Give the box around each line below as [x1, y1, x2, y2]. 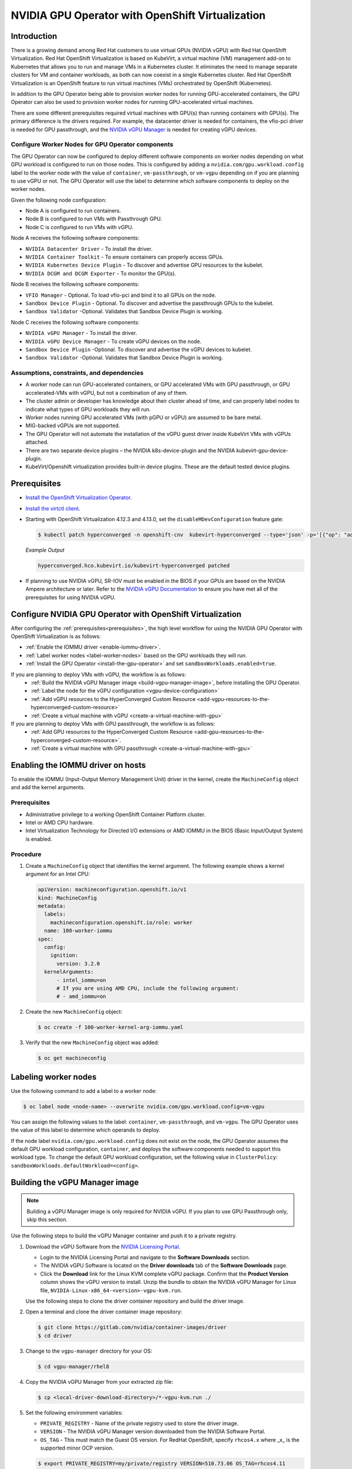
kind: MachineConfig [38, 894, 97, 901]
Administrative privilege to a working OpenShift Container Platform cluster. [25, 811, 206, 818]
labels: [44, 911, 66, 918]
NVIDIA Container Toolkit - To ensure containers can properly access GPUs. [25, 253, 224, 261]
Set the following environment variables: [25, 1409, 123, 1416]
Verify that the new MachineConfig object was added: [25, 1039, 160, 1046]
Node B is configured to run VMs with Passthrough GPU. [25, 215, 163, 223]
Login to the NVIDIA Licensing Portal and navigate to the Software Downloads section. [40, 1254, 251, 1261]
